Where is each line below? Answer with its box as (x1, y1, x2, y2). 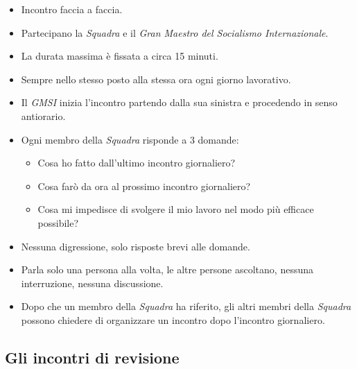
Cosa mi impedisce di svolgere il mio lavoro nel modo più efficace (37, 202, 314, 216)
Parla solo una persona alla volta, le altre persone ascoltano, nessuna (21, 262, 313, 277)
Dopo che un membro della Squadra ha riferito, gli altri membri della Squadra (21, 299, 351, 314)
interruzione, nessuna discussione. (21, 275, 164, 290)
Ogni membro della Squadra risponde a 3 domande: (21, 132, 239, 146)
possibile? (37, 215, 79, 230)
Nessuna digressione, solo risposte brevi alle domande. (21, 239, 250, 253)
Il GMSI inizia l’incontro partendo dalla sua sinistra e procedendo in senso (21, 95, 338, 110)
